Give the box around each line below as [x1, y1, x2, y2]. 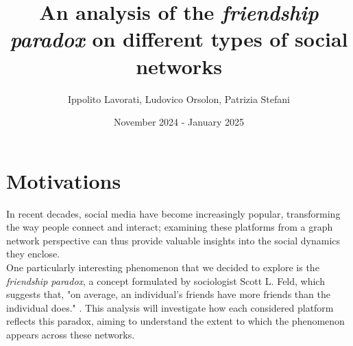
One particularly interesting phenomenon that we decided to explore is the [6, 260, 319, 274]
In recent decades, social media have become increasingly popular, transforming [6, 206, 341, 220]
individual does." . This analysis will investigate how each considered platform [6, 300, 334, 314]
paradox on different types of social [10, 25, 348, 54]
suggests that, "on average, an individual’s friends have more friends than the [6, 287, 330, 301]
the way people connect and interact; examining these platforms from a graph [6, 220, 333, 234]
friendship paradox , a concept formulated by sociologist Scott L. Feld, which [6, 273, 325, 288]
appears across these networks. [6, 327, 135, 341]
